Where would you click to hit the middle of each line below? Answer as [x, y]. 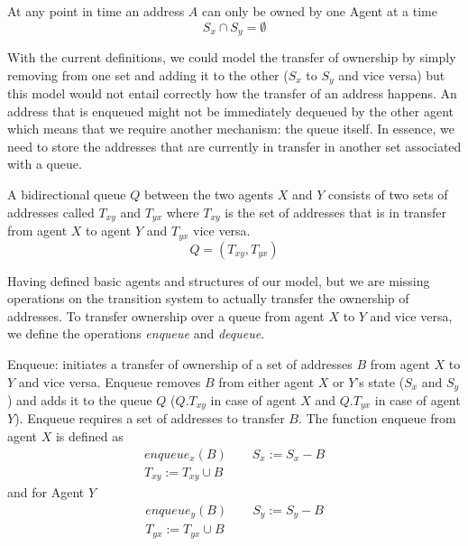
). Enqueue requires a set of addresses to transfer [150, 418]
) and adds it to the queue [80, 399]
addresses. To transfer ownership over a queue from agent [166, 315]
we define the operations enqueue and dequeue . [136, 333]
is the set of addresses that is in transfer [335, 212]
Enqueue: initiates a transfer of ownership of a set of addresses [180, 363]
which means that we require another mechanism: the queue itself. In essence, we [231, 129]
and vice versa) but [392, 74]
